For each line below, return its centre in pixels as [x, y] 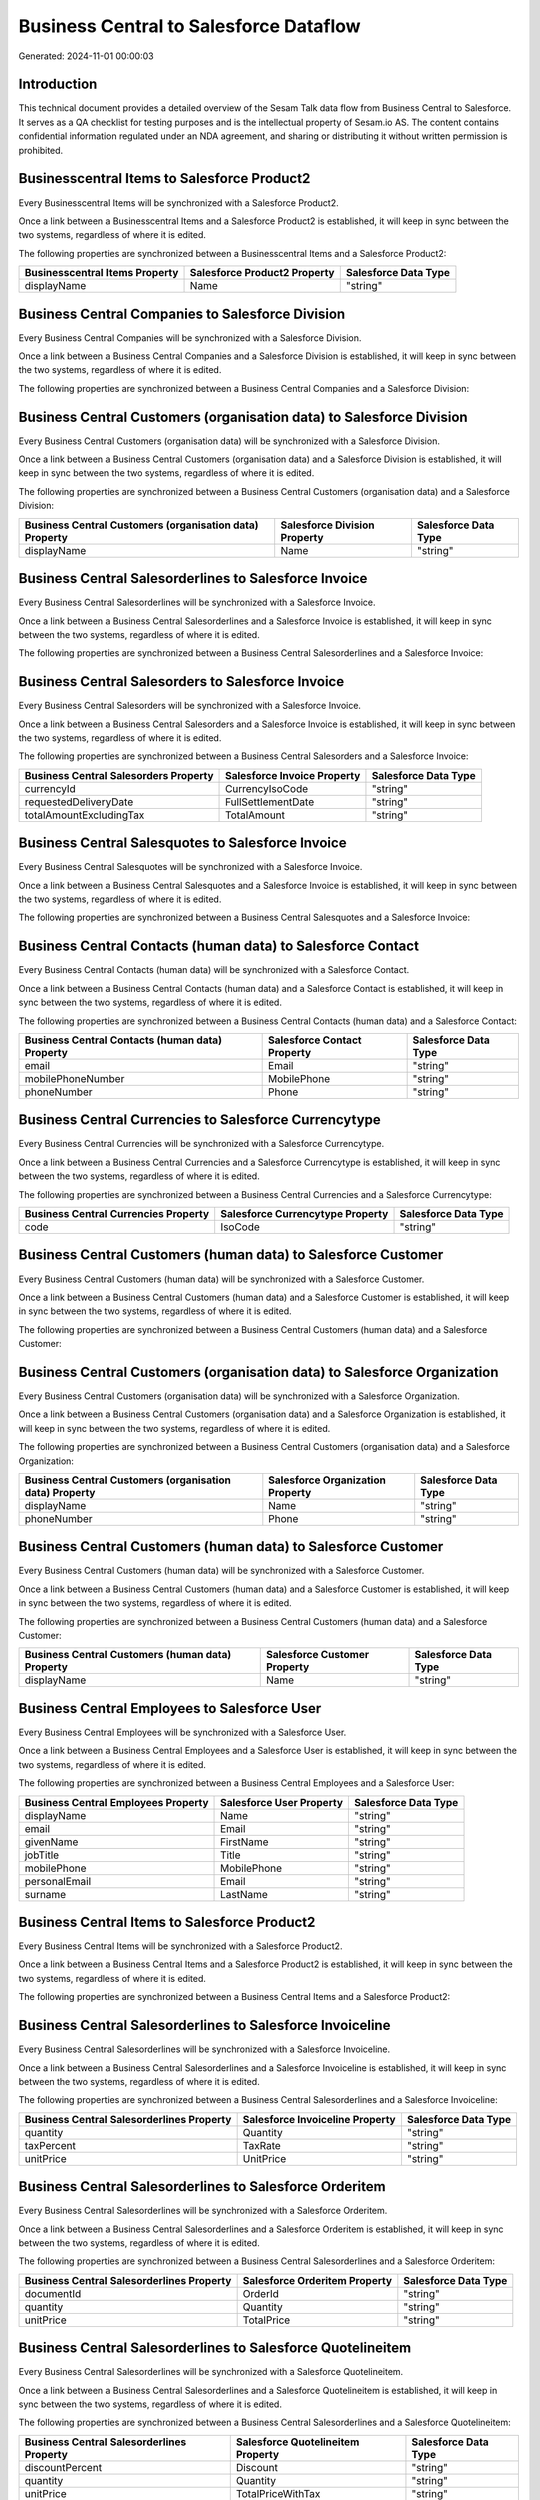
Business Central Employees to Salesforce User [170, 1708]
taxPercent [50, 2145]
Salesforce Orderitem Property [317, 2280]
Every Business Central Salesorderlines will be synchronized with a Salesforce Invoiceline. [204, 2049]
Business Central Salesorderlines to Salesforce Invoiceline [204, 2025]
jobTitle [42, 1855]
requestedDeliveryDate [79, 802]
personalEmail [58, 1881]
